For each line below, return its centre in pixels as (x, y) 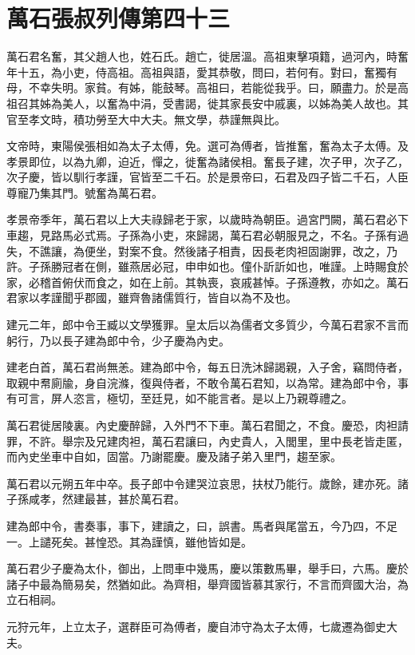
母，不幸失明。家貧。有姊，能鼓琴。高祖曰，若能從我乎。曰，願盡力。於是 (202, 87)
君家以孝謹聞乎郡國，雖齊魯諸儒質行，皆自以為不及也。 (152, 298)
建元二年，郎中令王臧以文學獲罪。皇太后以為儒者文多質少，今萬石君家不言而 (207, 325)
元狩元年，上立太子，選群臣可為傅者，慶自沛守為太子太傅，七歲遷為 (185, 626)
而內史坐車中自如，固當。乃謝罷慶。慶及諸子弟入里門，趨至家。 (174, 457)
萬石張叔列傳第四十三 (119, 18)
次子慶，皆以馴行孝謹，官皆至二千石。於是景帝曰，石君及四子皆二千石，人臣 (207, 177)
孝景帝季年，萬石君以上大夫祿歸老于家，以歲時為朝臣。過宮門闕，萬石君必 (202, 219)
